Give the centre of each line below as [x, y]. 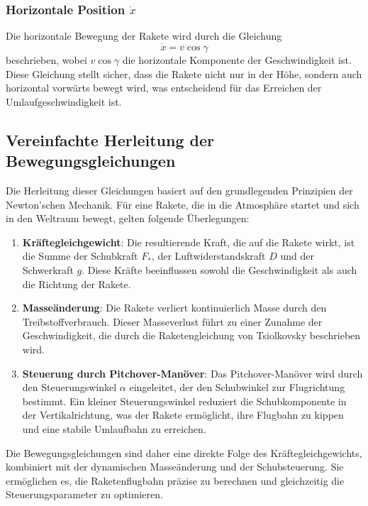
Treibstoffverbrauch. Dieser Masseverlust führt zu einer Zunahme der [172, 321]
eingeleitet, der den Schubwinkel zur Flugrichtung [237, 387]
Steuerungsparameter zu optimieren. [84, 494]
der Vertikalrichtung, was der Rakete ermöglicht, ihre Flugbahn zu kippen [183, 415]
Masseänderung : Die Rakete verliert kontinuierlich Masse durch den [174, 308]
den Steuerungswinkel [69, 387]
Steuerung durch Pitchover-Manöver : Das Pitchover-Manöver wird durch [193, 373]
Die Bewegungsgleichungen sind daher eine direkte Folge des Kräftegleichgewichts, [184, 452]
